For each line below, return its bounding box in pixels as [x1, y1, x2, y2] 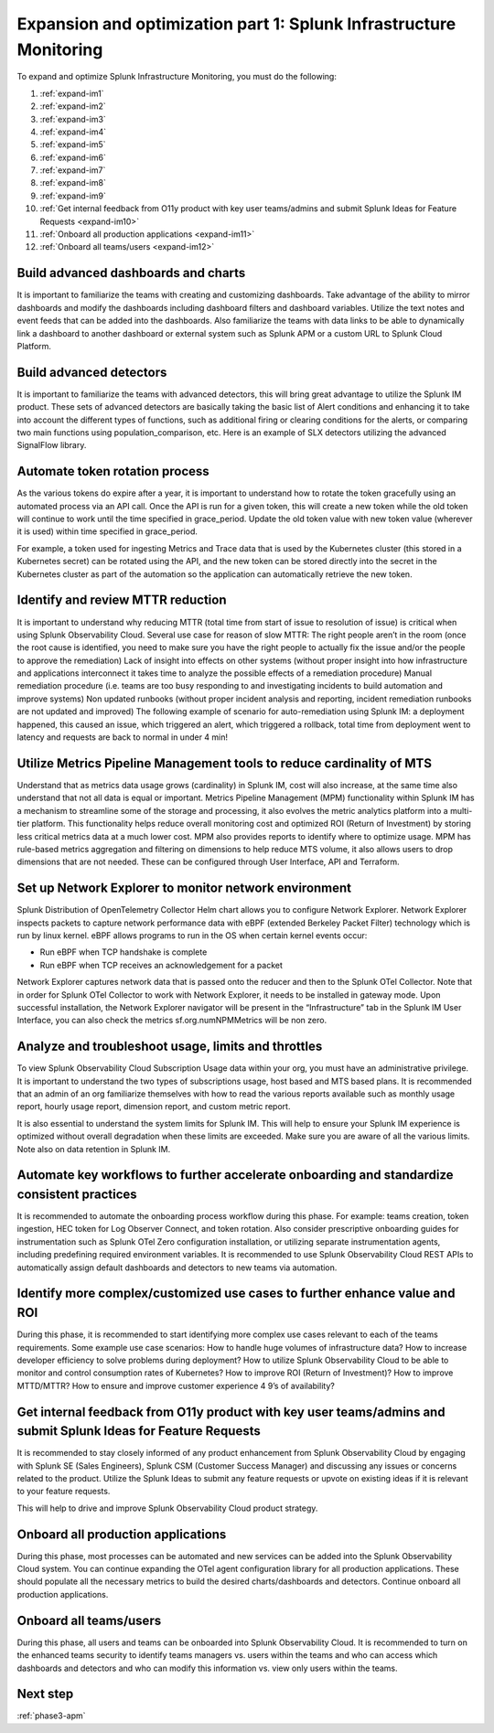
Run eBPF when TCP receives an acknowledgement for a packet [39, 959, 284, 970]
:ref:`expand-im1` [39, 88, 104, 99]
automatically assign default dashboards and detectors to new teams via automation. [16, 1262, 338, 1273]
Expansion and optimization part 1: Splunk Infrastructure [16, 14, 456, 34]
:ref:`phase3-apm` [16, 1710, 86, 1721]
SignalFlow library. [16, 440, 87, 451]
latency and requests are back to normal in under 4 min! [16, 732, 229, 743]
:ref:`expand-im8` [39, 177, 107, 188]
